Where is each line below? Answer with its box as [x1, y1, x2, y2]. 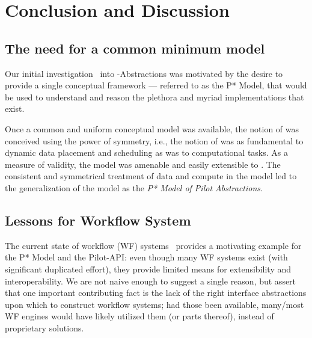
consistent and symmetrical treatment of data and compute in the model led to [5, 170, 297, 182]
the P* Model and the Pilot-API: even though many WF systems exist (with [5, 251, 288, 263]
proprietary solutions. [5, 321, 84, 334]
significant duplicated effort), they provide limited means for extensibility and [5, 262, 291, 275]
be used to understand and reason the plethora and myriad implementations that [5, 90, 304, 103]
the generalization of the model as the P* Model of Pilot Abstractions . [5, 181, 263, 194]
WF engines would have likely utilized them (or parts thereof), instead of [5, 310, 274, 322]
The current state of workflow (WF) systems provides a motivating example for [5, 239, 302, 251]
